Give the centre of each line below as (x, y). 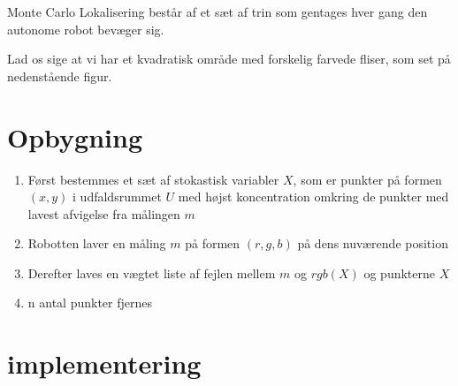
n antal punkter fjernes (90, 303)
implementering (104, 363)
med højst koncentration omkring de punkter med (313, 197)
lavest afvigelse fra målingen (104, 213)
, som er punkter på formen (367, 179)
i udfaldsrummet (117, 197)
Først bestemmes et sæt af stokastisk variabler (153, 179)
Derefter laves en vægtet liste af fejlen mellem (152, 272)
